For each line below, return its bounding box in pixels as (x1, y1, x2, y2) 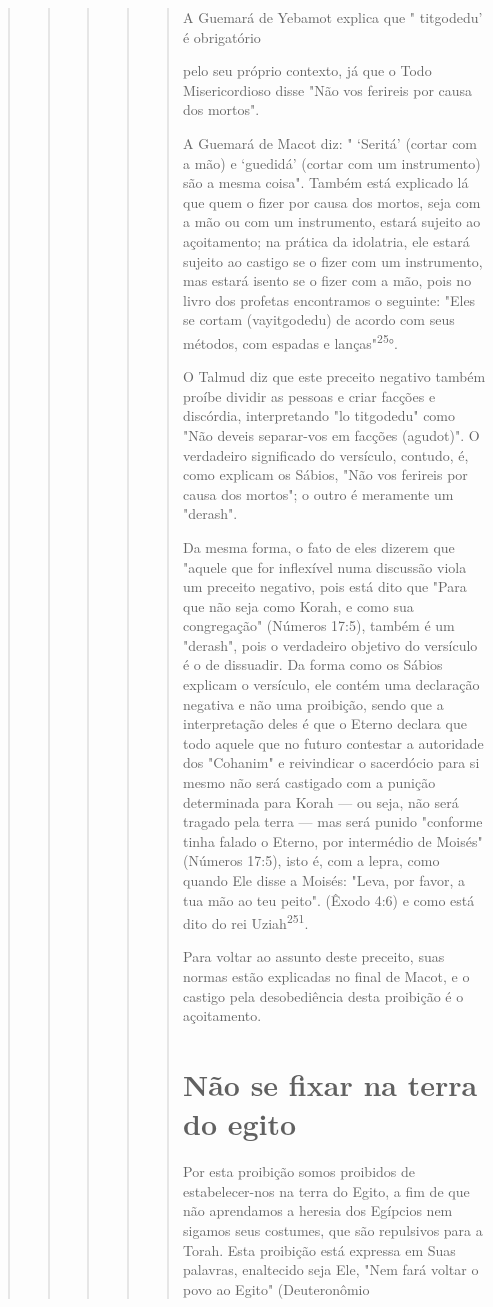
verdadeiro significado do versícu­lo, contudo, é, (182, 444, 469, 465)
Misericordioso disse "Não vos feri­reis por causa (182, 79, 473, 100)
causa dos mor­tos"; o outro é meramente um (182, 483, 454, 504)
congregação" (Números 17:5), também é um (182, 615, 455, 636)
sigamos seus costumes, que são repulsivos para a (182, 1219, 483, 1240)
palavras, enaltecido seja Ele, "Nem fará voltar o (182, 1259, 479, 1280)
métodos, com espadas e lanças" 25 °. (182, 329, 398, 353)
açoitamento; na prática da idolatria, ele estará (182, 230, 470, 251)
